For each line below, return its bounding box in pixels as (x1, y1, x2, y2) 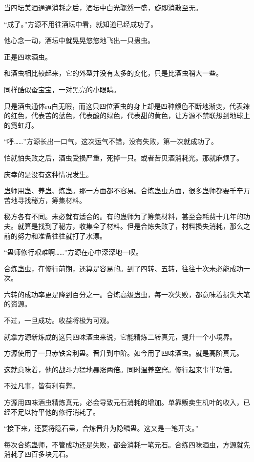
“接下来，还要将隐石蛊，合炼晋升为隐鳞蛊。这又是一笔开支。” (4, 423, 199, 433)
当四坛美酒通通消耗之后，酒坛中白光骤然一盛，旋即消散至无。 (4, 2, 202, 12)
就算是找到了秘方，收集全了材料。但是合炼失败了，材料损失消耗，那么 (17, 221, 243, 231)
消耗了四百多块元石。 (4, 449, 72, 459)
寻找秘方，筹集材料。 (17, 195, 86, 205)
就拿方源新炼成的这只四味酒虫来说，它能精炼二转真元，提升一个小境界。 (4, 331, 236, 341)
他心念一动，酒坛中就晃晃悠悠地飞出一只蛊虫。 (4, 35, 154, 45)
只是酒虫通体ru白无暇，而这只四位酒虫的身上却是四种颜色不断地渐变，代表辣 (4, 100, 250, 111)
